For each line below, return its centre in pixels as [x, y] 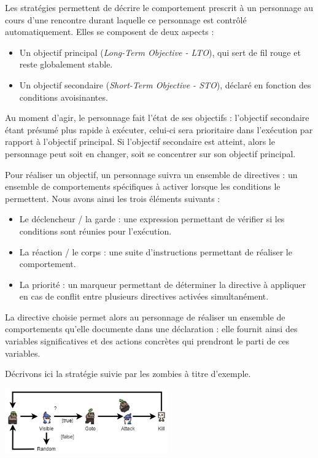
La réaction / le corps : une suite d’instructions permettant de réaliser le [156, 251]
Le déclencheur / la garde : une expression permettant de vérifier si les [152, 219]
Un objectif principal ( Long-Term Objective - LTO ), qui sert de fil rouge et [160, 52]
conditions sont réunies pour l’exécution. [95, 231]
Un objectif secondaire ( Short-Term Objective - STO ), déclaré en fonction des [165, 84]
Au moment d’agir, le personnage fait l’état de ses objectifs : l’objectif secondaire [157, 118]
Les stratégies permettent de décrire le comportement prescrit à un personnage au [159, 7]
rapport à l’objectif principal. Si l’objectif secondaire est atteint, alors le [140, 142]
